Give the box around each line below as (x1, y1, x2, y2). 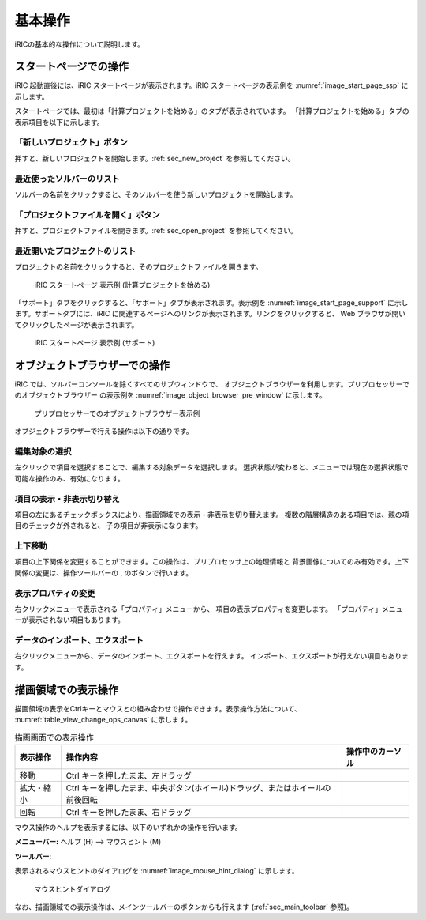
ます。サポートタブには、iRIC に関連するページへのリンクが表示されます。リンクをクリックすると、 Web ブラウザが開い (14, 309, 406, 319)
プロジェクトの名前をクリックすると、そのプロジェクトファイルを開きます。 (14, 262, 263, 272)
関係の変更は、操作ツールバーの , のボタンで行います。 (14, 567, 193, 577)
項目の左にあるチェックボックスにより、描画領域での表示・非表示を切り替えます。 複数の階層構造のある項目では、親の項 (14, 510, 409, 519)
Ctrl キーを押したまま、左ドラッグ (65, 770, 192, 781)
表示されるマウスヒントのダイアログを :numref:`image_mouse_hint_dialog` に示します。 (14, 866, 299, 876)
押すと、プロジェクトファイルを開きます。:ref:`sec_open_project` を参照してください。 (14, 226, 297, 236)
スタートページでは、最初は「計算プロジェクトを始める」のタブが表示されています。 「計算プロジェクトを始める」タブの (14, 107, 409, 116)
